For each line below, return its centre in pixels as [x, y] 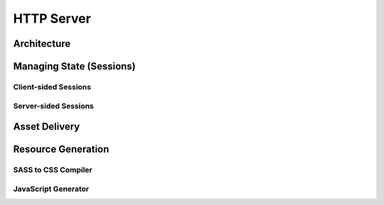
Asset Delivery [47, 127]
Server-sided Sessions [53, 106]
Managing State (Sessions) [75, 66]
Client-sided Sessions [52, 87]
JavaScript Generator [51, 189]
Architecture [42, 44]
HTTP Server [52, 18]
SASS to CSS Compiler [53, 170]
